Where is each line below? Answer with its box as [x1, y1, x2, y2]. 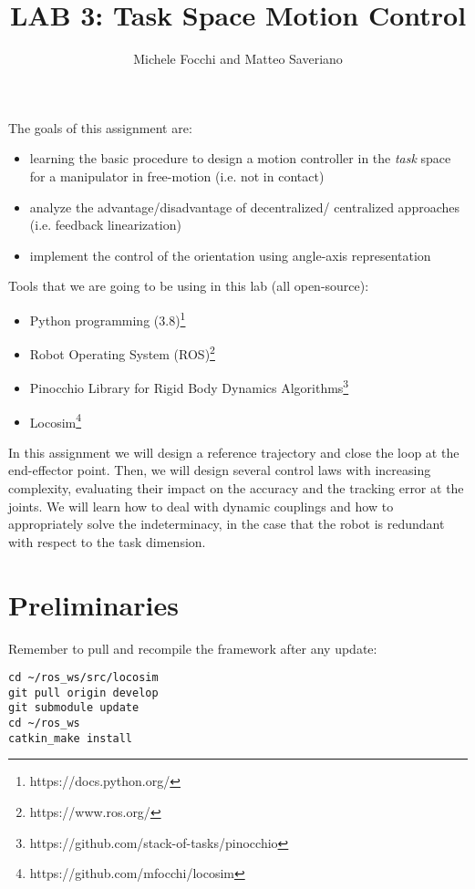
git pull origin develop [8, 686, 159, 699]
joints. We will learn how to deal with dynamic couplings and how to [8, 496, 394, 515]
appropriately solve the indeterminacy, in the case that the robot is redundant [8, 514, 445, 533]
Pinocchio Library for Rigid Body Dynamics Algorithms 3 [29, 376, 349, 398]
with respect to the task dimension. [8, 532, 206, 551]
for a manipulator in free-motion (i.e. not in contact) [29, 166, 325, 185]
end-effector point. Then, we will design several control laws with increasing [8, 460, 431, 480]
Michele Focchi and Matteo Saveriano [133, 49, 343, 68]
